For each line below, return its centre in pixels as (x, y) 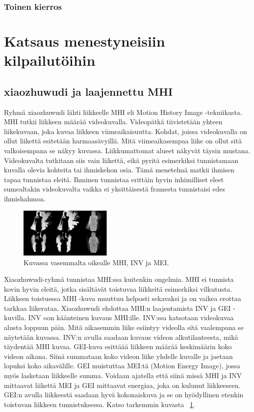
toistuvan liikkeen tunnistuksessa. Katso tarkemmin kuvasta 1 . (100, 404)
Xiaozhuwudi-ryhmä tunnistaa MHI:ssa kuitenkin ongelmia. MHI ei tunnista (119, 279)
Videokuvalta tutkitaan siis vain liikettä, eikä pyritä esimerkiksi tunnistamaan (121, 160)
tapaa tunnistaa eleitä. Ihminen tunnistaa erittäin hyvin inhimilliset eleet (114, 179)
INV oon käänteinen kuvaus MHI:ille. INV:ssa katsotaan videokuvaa (131, 317)
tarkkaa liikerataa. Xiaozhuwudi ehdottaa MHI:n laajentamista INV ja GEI (117, 308)
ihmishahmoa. (25, 198)
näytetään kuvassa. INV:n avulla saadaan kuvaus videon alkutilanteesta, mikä (121, 337)
